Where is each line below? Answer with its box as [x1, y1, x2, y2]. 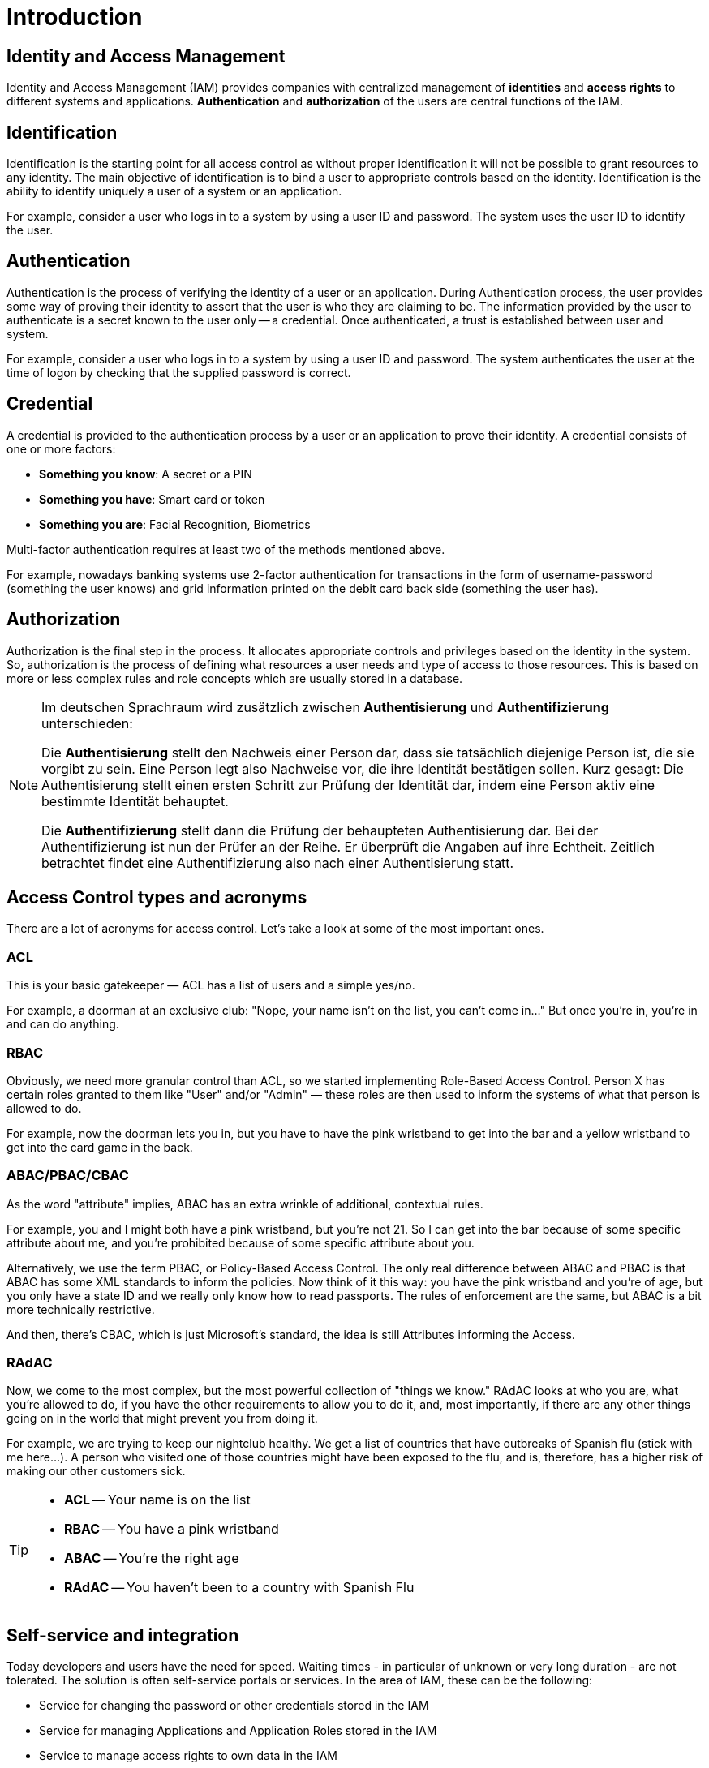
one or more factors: [6, 441, 116, 456]
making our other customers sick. [6, 1464, 186, 1478]
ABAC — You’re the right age [64, 1550, 239, 1567]
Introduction [6, 3, 143, 31]
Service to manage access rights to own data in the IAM [39, 1749, 337, 1763]
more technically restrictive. [6, 1302, 155, 1316]
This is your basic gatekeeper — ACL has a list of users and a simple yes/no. [6, 978, 415, 993]
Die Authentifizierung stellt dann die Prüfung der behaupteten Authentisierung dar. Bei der [41, 822, 599, 839]
